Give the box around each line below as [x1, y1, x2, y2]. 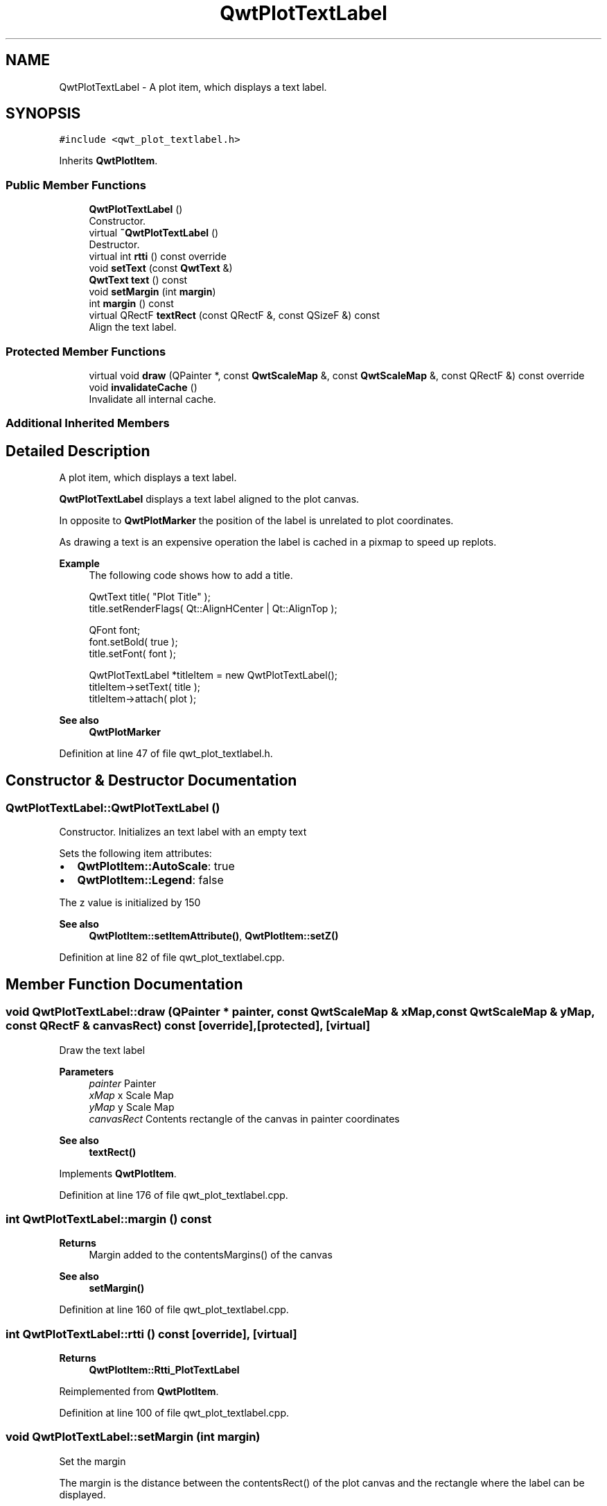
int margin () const [89, 297, 174, 310]
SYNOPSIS [6, 105, 81, 123]
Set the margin [59, 1455, 126, 1467]
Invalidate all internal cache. [89, 392, 216, 405]
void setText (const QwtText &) [89, 262, 233, 275]
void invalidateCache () [89, 381, 197, 393]
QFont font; [89, 624, 141, 637]
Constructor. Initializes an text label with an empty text [59, 826, 307, 838]
